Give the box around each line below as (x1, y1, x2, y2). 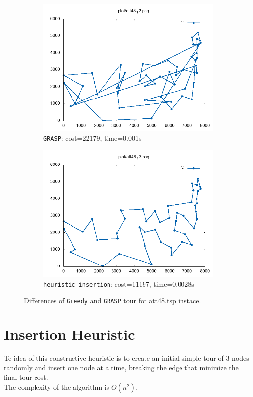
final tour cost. (4, 372, 48, 382)
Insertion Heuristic (4, 324, 135, 344)
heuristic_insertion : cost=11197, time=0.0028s (43, 278, 194, 289)
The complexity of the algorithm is (4, 382, 109, 392)
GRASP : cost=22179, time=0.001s (43, 132, 142, 143)
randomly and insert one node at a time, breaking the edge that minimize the (4, 362, 239, 372)
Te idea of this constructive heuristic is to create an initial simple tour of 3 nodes (4, 353, 249, 363)
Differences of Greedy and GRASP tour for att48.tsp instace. (24, 295, 201, 305)
